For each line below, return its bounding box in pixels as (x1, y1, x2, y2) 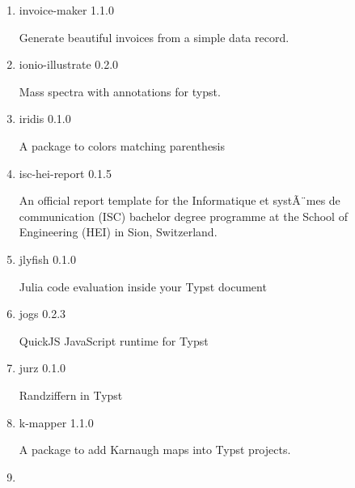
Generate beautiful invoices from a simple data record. (19, 28, 289, 45)
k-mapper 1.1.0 (19, 414, 94, 431)
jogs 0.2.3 (19, 305, 66, 322)
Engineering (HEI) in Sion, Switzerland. (19, 223, 218, 240)
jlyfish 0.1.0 (19, 250, 76, 267)
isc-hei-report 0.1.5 (19, 164, 112, 181)
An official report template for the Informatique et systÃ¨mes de (19, 192, 340, 209)
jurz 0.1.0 (19, 359, 66, 376)
